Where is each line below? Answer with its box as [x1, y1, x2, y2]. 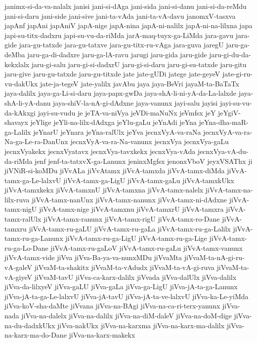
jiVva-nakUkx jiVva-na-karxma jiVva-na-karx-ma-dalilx [57, 320, 225, 330]
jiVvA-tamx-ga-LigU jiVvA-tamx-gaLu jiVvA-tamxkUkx [63, 175, 234, 185]
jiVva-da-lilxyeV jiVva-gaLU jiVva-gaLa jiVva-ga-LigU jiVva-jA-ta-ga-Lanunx [4, 281, 238, 292]
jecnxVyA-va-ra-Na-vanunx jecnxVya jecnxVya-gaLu [70, 136, 229, 147]
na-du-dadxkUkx [4, 320, 55, 330]
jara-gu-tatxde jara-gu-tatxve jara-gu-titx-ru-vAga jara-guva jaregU [19, 39, 224, 50]
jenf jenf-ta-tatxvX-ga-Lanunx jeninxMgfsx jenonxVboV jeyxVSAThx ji [35, 155, 253, 166]
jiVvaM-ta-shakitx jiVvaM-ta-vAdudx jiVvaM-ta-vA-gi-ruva [34, 262, 214, 272]
